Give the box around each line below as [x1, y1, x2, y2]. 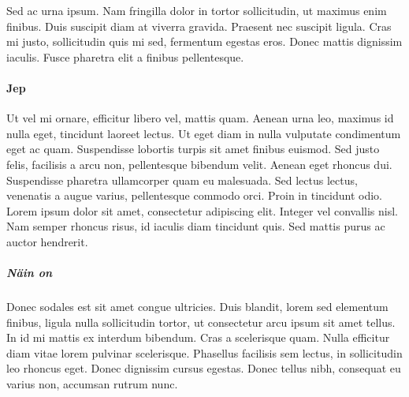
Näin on [6, 264, 53, 281]
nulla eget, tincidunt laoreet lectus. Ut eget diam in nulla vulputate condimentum [6, 125, 401, 141]
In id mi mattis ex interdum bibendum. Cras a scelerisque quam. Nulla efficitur [6, 329, 390, 346]
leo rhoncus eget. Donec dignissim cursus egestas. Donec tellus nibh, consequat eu [6, 360, 401, 376]
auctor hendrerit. [6, 233, 88, 249]
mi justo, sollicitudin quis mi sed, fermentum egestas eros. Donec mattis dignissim [6, 33, 403, 50]
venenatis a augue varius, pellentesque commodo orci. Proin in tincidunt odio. [6, 187, 382, 204]
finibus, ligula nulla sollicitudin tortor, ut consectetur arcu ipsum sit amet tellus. [6, 313, 396, 330]
